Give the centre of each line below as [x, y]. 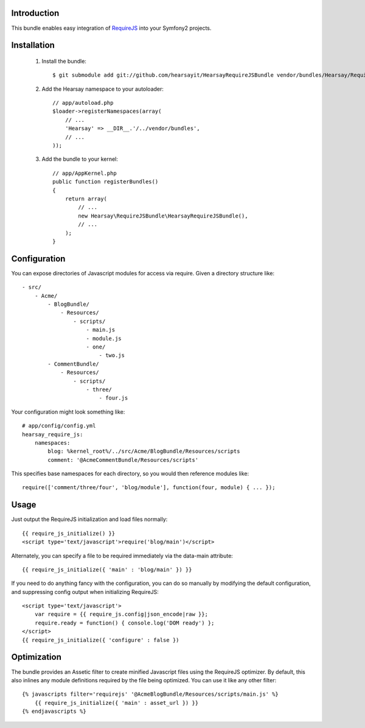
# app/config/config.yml [59, 426]
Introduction [35, 13]
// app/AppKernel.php [85, 173]
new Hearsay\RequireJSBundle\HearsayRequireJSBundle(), [163, 216]
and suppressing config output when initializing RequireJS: [85, 592]
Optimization [36, 657]
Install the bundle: [64, 61]
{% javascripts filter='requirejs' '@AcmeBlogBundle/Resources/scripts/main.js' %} [151, 694]
